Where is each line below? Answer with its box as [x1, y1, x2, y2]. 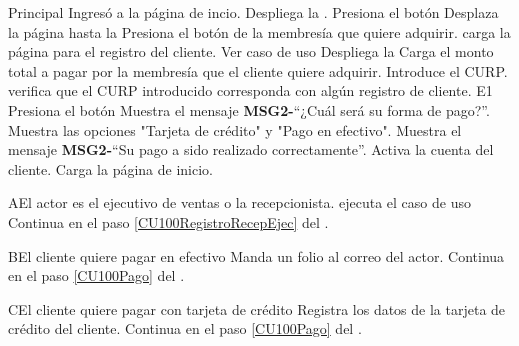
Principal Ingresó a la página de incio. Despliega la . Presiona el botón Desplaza [8, 2, 499, 22]
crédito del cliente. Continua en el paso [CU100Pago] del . [8, 318, 362, 339]
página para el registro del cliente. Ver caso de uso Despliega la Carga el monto [8, 41, 494, 62]
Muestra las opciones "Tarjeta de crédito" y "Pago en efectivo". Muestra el [8, 119, 462, 140]
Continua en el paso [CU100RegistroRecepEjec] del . [8, 211, 329, 232]
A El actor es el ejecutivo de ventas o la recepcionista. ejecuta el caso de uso [8, 192, 471, 213]
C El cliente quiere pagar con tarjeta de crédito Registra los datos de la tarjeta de [8, 298, 506, 319]
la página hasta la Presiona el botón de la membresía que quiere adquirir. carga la [8, 21, 511, 42]
